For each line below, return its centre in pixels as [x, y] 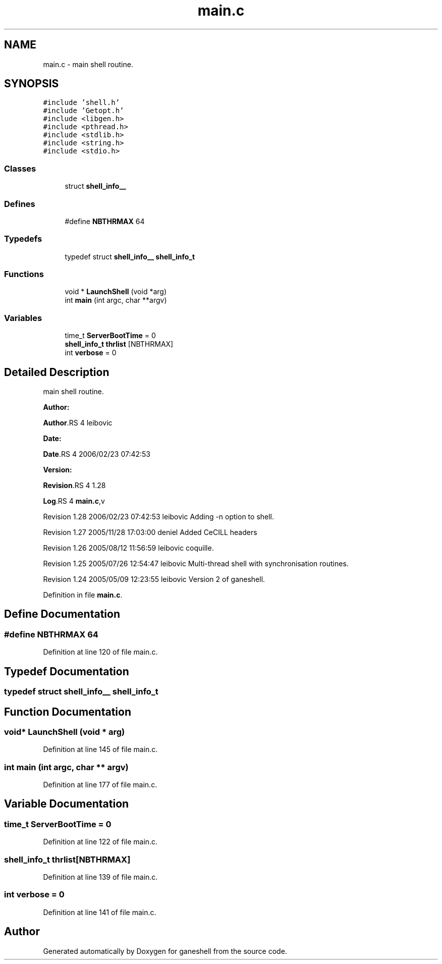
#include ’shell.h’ [81, 103]
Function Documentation [68, 712]
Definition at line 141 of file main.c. [100, 912]
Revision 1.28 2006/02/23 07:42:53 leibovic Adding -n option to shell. [159, 517]
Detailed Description [57, 372]
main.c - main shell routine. [88, 64]
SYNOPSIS [32, 84]
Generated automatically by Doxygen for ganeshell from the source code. [165, 951]
